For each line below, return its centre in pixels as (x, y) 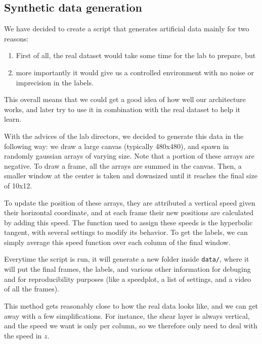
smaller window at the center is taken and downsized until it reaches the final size (131, 176)
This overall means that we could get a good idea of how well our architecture (125, 99)
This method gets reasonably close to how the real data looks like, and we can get (131, 305)
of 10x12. (18, 185)
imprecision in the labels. (55, 82)
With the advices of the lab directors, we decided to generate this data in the (124, 136)
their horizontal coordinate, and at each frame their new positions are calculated (129, 212)
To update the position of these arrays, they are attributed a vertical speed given (130, 202)
